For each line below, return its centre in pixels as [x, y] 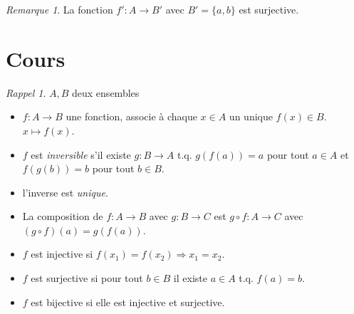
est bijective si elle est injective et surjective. [128, 302]
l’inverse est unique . [65, 192]
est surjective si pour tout [87, 278]
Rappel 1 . [26, 92]
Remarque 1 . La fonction [59, 9]
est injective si [62, 254]
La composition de [63, 216]
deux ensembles [106, 92]
